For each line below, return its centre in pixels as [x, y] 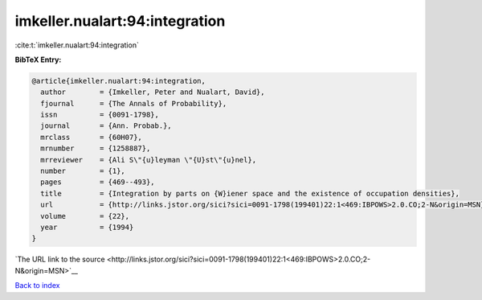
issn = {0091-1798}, [100, 115]
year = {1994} [87, 227]
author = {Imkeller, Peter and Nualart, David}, [153, 92]
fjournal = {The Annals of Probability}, [134, 103]
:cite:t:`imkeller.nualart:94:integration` [77, 45]
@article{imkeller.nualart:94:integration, [119, 81]
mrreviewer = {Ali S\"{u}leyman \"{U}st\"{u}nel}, [149, 160]
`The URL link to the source [60, 259]
